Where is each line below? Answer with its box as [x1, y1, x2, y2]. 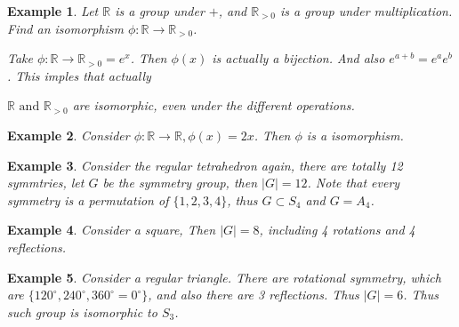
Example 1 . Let [7, 2, 99, 20]
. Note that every [307, 173, 400, 192]
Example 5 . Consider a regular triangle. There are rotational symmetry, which [7, 267, 441, 286]
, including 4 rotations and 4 [259, 220, 415, 239]
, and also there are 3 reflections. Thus [148, 285, 359, 304]
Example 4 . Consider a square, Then [7, 220, 216, 239]
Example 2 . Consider [7, 125, 130, 144]
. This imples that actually [7, 66, 151, 84]
